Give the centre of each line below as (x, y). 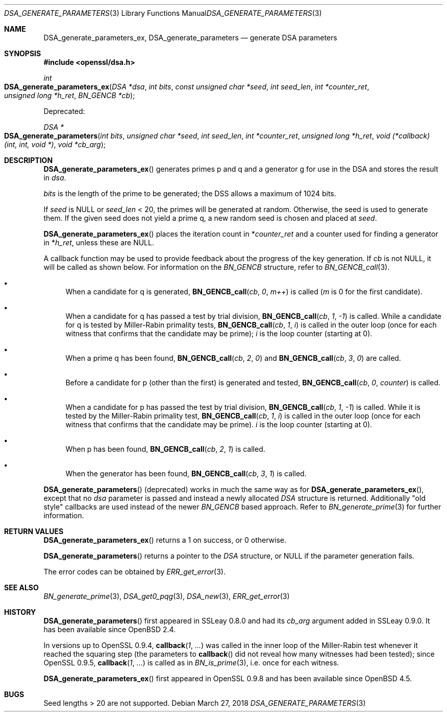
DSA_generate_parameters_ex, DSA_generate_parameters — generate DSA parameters (190, 38)
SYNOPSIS (23, 53)
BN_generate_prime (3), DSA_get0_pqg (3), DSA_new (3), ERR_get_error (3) (167, 596)
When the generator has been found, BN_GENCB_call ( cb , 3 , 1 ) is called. (186, 474)
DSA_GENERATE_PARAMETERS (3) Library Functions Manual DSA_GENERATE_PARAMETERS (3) (163, 13)
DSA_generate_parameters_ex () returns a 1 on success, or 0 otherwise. (165, 540)
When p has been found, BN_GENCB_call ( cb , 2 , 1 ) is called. (165, 449)
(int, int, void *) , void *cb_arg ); (55, 144)
